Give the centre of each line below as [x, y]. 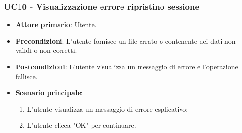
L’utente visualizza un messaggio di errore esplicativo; [108, 108]
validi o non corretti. [46, 50]
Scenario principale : [49, 92]
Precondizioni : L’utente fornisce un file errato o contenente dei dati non [125, 41]
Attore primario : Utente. [56, 25]
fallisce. [26, 76]
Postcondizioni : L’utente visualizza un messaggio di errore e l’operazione [127, 66]
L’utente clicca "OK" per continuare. [81, 125]
